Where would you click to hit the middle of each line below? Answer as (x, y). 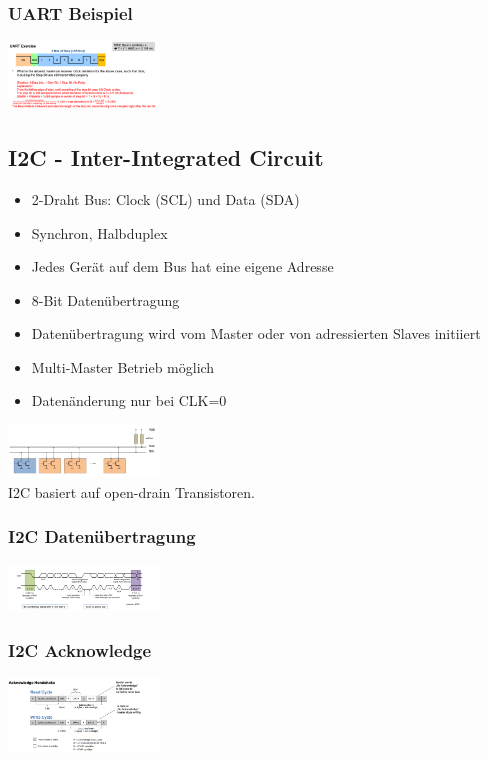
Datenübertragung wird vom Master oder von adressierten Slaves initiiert (256, 333)
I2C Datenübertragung (102, 536)
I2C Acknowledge (80, 649)
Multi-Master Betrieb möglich (123, 366)
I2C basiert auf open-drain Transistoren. (131, 491)
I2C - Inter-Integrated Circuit (166, 157)
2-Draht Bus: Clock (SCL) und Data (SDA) (165, 198)
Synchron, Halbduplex (99, 232)
